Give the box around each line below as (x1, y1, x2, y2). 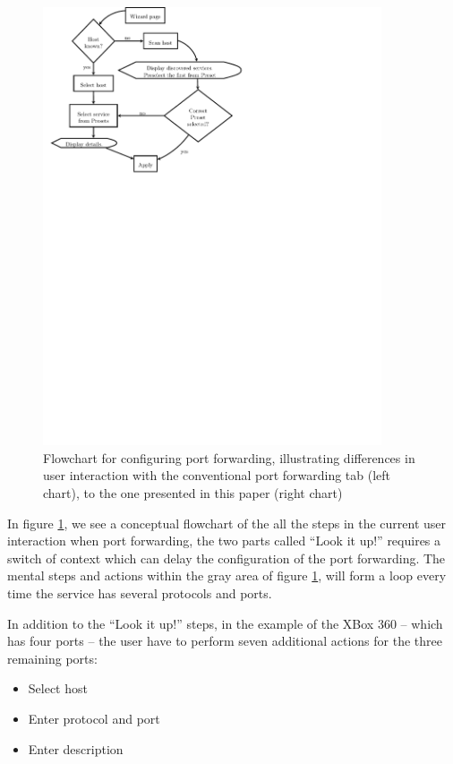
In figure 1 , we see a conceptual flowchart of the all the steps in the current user (7, 513, 447, 532)
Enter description (28, 739, 124, 758)
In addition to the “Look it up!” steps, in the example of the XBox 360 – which (7, 614, 443, 632)
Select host (28, 679, 88, 698)
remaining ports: (7, 648, 98, 667)
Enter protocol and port (28, 708, 160, 727)
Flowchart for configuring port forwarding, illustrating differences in (43, 448, 415, 467)
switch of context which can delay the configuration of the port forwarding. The (7, 548, 446, 567)
